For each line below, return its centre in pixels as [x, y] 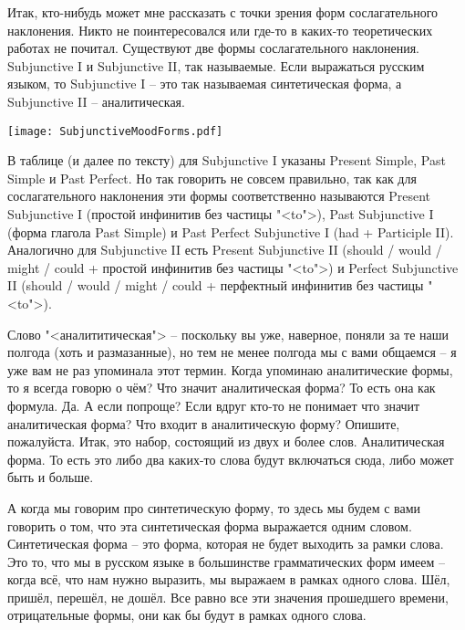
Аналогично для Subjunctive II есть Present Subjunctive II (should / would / [225, 250]
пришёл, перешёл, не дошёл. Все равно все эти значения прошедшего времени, [228, 597]
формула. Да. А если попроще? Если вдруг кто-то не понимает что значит [214, 405]
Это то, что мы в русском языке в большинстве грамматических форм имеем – [227, 561]
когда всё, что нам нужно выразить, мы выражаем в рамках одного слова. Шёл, [229, 579]
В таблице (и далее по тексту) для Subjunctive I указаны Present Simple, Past [227, 160]
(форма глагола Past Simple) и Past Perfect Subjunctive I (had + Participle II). [231, 231]
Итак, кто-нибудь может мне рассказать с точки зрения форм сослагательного [223, 12]
